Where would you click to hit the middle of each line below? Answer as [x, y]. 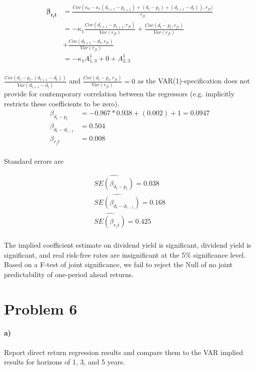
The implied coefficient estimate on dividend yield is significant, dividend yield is [128, 245]
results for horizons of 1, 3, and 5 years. [65, 362]
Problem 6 [41, 308]
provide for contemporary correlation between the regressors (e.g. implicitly [119, 94]
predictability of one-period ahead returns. [69, 274]
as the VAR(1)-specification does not [194, 81]
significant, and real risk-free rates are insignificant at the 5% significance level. [125, 254]
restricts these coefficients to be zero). [62, 103]
